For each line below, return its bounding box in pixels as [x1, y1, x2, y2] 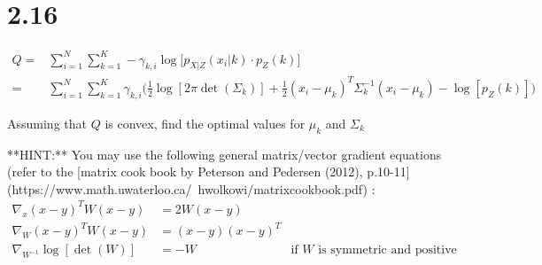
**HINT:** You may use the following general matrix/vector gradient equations [7, 144, 442, 163]
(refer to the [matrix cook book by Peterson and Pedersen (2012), [7, 162, 363, 181]
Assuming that [7, 113, 87, 132]
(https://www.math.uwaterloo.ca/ [7, 179, 192, 198]
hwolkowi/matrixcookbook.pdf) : [197, 179, 376, 198]
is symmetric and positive [318, 244, 457, 257]
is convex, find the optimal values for [105, 113, 306, 132]
